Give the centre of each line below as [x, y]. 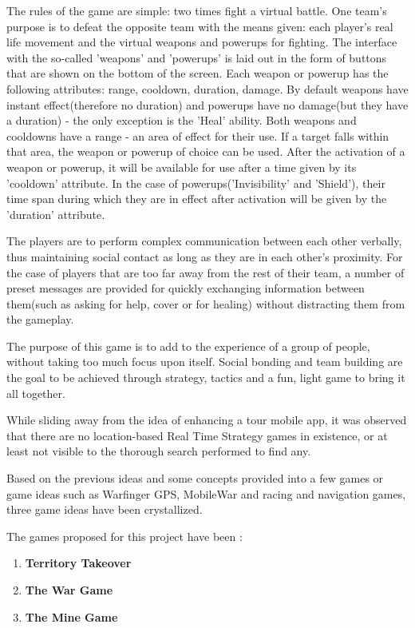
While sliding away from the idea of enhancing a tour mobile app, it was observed [207, 420]
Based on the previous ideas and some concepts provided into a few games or [195, 478]
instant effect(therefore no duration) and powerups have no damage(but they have [207, 104]
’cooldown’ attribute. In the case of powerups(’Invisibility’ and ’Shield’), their [196, 183]
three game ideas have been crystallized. [105, 509]
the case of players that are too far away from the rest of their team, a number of [206, 272]
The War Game [69, 590]
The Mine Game [71, 616]
